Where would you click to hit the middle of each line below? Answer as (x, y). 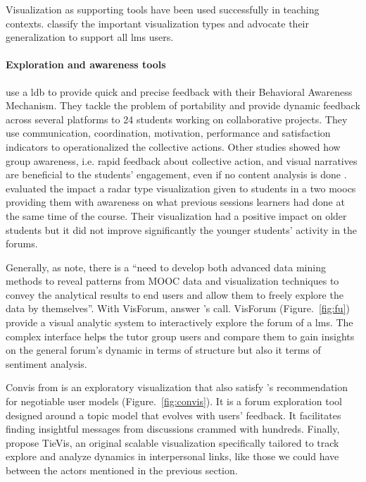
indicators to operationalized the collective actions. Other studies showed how (173, 146)
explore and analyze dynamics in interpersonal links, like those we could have (172, 456)
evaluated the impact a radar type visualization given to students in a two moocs (181, 188)
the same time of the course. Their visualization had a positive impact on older (176, 215)
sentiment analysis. (46, 363)
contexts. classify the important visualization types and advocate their (157, 23)
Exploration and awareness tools (86, 64)
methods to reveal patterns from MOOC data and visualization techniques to (172, 281)
